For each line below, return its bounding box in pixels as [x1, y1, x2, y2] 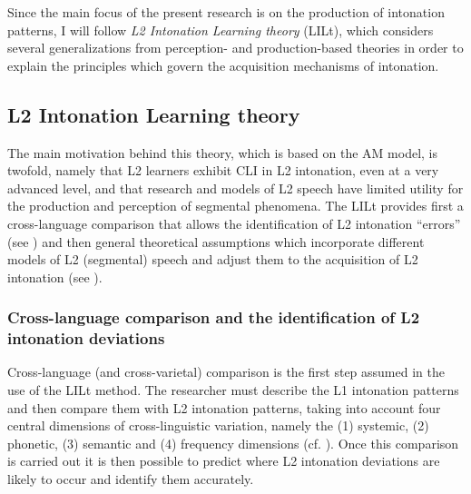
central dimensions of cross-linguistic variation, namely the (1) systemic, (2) [7, 416, 429, 435]
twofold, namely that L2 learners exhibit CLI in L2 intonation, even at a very [7, 161, 439, 180]
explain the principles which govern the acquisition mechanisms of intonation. [7, 55, 439, 74]
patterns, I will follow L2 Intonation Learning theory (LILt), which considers [7, 20, 434, 39]
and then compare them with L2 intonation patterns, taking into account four [7, 398, 441, 417]
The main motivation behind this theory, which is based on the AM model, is [7, 143, 438, 162]
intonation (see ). [7, 267, 103, 286]
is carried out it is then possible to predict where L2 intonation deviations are [7, 451, 440, 470]
